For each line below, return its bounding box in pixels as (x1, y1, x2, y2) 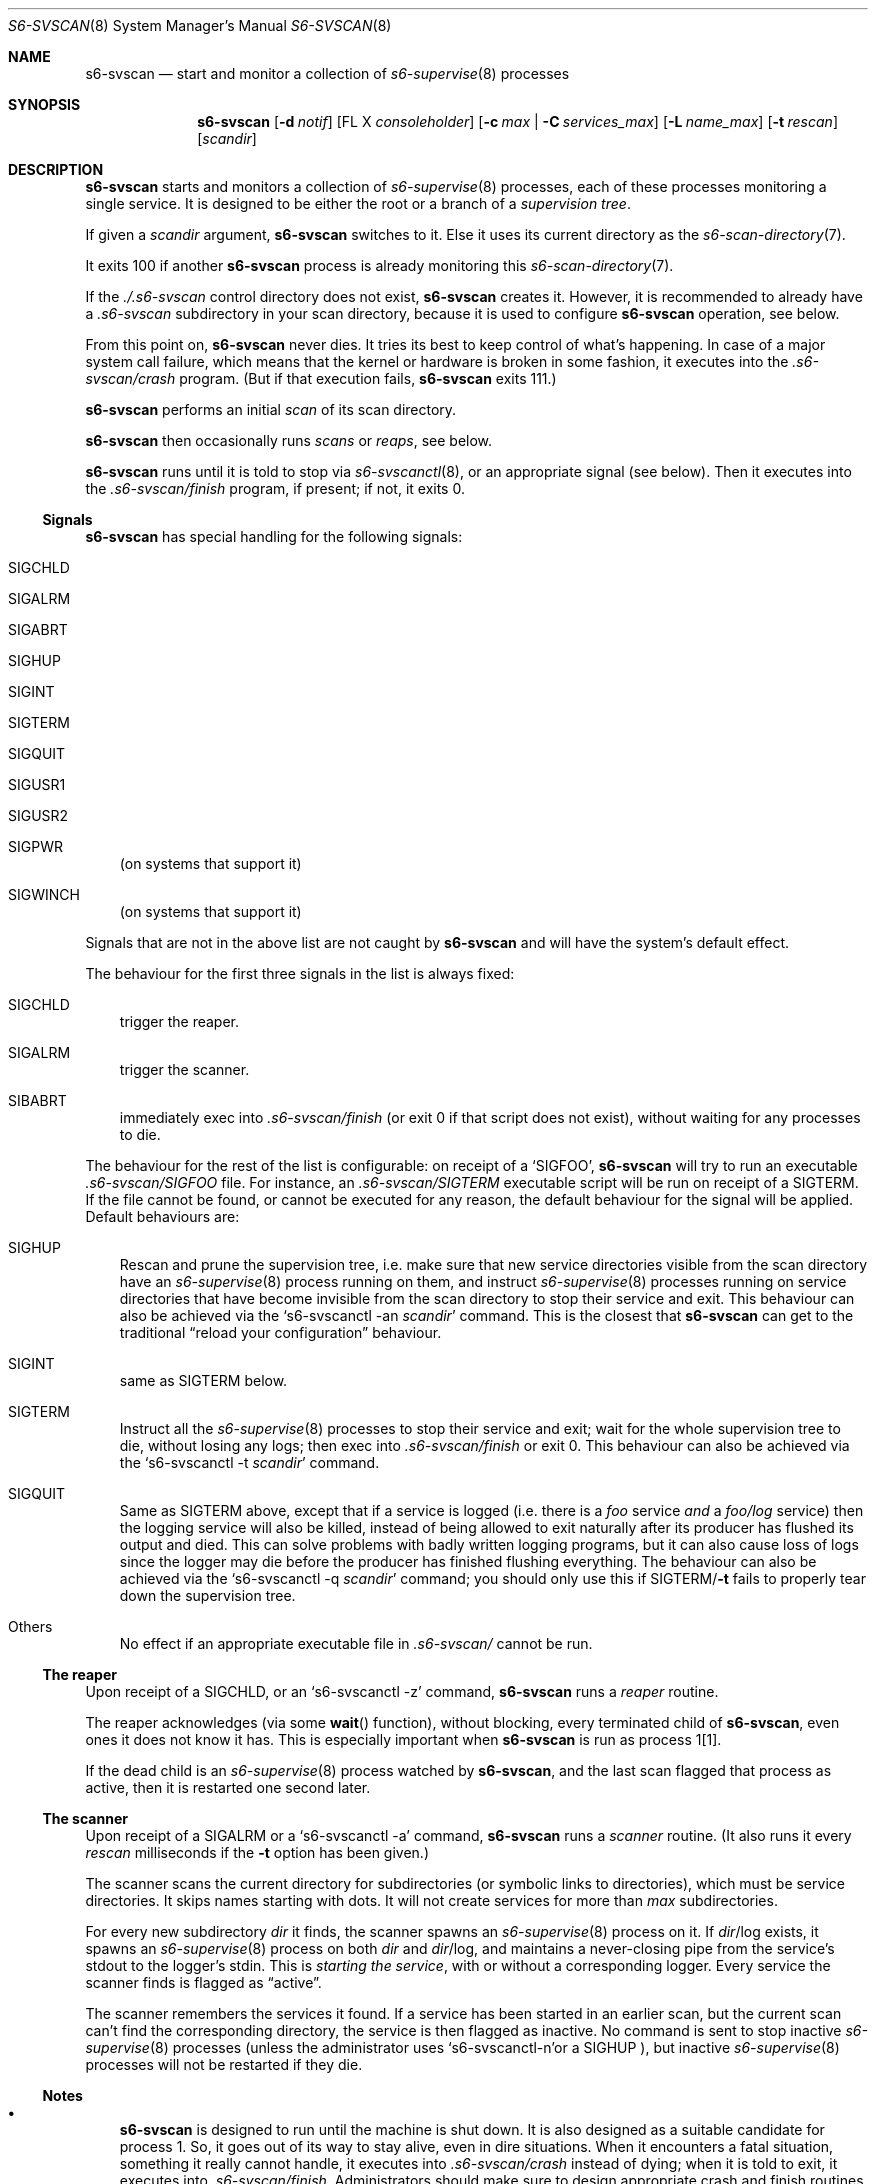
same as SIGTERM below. (119, 1372, 288, 1389)
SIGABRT (8, 621, 68, 638)
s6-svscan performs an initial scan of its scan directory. (85, 401, 457, 418)
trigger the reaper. (119, 1013, 240, 1030)
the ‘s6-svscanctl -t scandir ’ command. (119, 1454, 380, 1471)
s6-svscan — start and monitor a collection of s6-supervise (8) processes (85, 65, 570, 82)
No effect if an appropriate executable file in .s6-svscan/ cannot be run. (119, 1635, 593, 1652)
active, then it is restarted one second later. (85, 1779, 371, 1796)
